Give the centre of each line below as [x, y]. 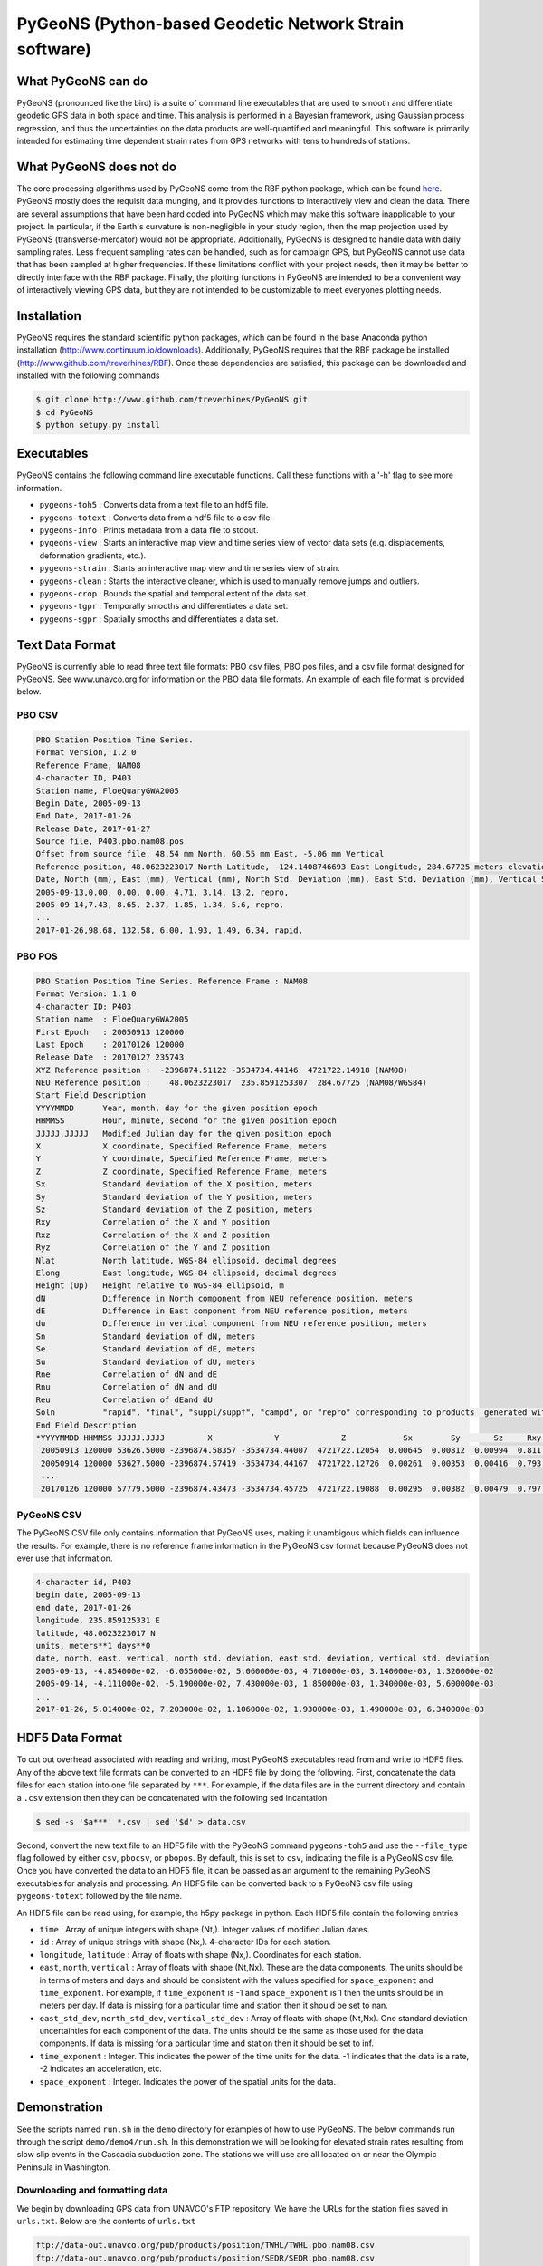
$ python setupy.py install [98, 425]
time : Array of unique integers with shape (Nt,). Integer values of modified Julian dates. [205, 1929]
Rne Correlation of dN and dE [126, 1375]
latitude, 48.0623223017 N [95, 1633]
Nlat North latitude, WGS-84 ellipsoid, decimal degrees [186, 1260]
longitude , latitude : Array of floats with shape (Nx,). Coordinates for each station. [200, 1954]
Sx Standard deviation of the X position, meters [174, 1184]
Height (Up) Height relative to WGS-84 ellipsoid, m [160, 1286]
